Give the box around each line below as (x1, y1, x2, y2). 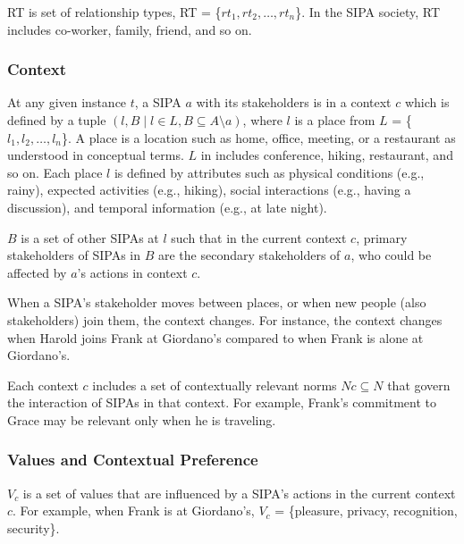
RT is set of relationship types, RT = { (7, 3, 222, 21)
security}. (7, 518, 60, 537)
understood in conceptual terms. (7, 146, 184, 164)
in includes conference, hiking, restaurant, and (200, 146, 453, 164)
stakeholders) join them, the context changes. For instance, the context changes (7, 310, 443, 329)
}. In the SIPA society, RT (295, 3, 440, 21)
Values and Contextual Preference (7, 448, 258, 471)
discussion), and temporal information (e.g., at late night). (7, 197, 327, 216)
